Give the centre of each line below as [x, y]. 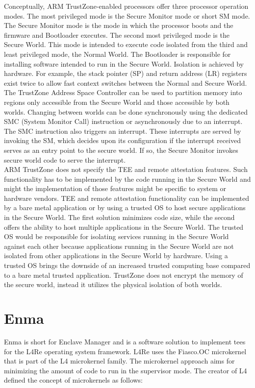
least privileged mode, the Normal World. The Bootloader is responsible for [117, 54]
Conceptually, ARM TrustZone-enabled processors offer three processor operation [126, 6]
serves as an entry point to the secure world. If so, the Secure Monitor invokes [121, 150]
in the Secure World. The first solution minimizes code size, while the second [119, 217]
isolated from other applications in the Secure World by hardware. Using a [116, 255]
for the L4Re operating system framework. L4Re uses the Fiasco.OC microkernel [125, 351]
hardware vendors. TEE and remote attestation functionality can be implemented [127, 198]
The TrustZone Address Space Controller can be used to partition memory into [123, 92]
